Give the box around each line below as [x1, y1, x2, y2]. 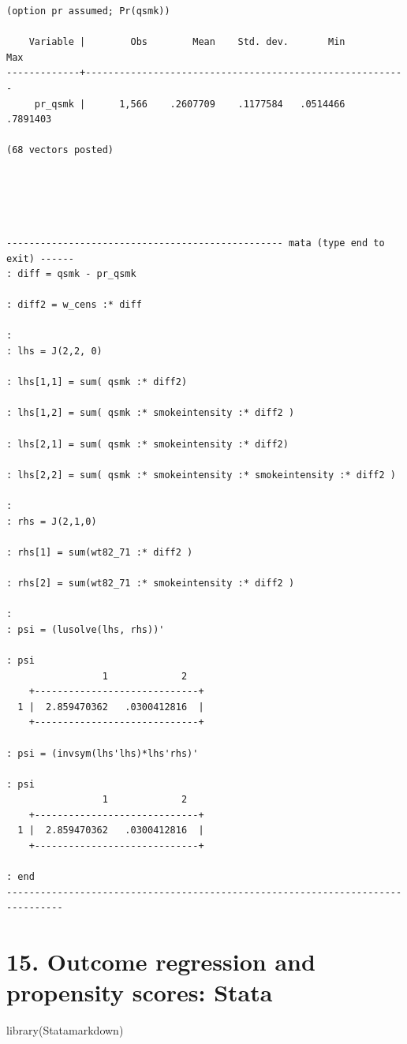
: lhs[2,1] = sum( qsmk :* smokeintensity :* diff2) [6, 438, 289, 450]
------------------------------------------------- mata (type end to [6, 237, 385, 249]
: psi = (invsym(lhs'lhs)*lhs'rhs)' [6, 747, 199, 759]
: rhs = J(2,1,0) [6, 515, 97, 527]
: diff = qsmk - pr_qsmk [6, 268, 136, 280]
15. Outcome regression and [6, 945, 316, 978]
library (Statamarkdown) [6, 1022, 124, 1038]
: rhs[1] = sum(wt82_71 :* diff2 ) [6, 546, 193, 558]
